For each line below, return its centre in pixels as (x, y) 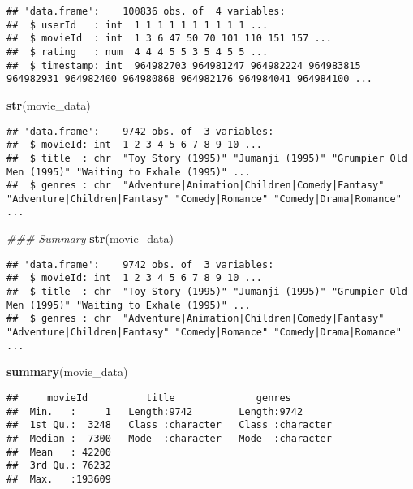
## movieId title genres (149, 398)
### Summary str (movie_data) (90, 238)
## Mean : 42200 (59, 452)
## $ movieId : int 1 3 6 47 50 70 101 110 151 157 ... (169, 39)
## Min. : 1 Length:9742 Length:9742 (155, 411)
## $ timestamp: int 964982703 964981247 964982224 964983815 (184, 65)
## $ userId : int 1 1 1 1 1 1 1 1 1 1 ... (138, 25)
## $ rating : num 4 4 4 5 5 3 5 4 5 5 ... (138, 52)
